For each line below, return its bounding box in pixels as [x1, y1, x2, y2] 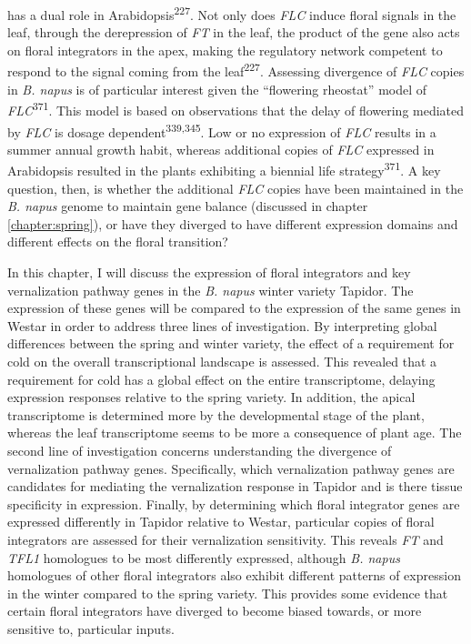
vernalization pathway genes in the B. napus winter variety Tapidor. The [7, 280, 414, 299]
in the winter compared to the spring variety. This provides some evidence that [7, 583, 448, 602]
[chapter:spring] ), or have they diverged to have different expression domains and [7, 214, 458, 233]
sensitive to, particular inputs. [7, 619, 175, 638]
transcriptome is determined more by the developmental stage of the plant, [7, 405, 425, 424]
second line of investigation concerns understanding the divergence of [7, 440, 392, 459]
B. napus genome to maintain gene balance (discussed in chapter [7, 196, 368, 216]
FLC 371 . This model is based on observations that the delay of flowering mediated [7, 98, 465, 119]
